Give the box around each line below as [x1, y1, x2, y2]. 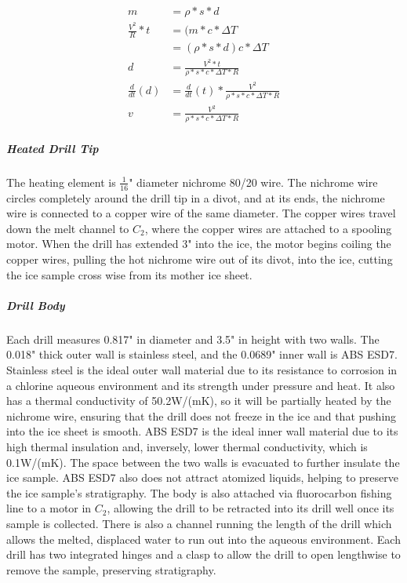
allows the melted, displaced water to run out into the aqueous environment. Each [6, 530, 401, 547]
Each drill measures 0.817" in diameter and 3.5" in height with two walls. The [6, 330, 380, 347]
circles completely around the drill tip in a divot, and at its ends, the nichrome [6, 189, 385, 206]
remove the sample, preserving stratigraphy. [6, 561, 216, 578]
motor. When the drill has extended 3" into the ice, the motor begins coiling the [6, 235, 391, 252]
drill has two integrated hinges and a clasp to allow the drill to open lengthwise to [6, 546, 401, 563]
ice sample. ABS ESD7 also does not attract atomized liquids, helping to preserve [6, 469, 399, 486]
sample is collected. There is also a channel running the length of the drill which [6, 515, 392, 531]
